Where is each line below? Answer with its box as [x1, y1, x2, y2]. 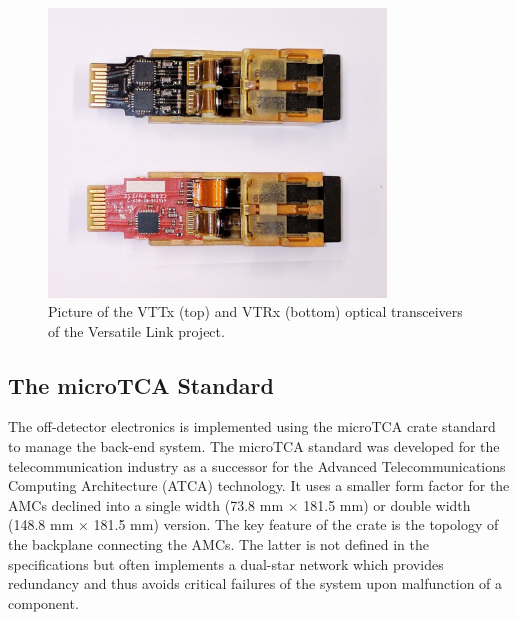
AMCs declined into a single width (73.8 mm [8, 494, 284, 515]
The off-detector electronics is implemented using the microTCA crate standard [8, 416, 496, 437]
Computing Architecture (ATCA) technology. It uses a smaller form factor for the [8, 475, 510, 496]
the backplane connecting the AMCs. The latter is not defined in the [8, 534, 429, 555]
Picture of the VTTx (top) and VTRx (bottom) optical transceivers [48, 301, 463, 322]
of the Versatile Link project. [48, 320, 225, 341]
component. [8, 592, 79, 613]
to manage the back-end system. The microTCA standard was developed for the [8, 436, 500, 457]
